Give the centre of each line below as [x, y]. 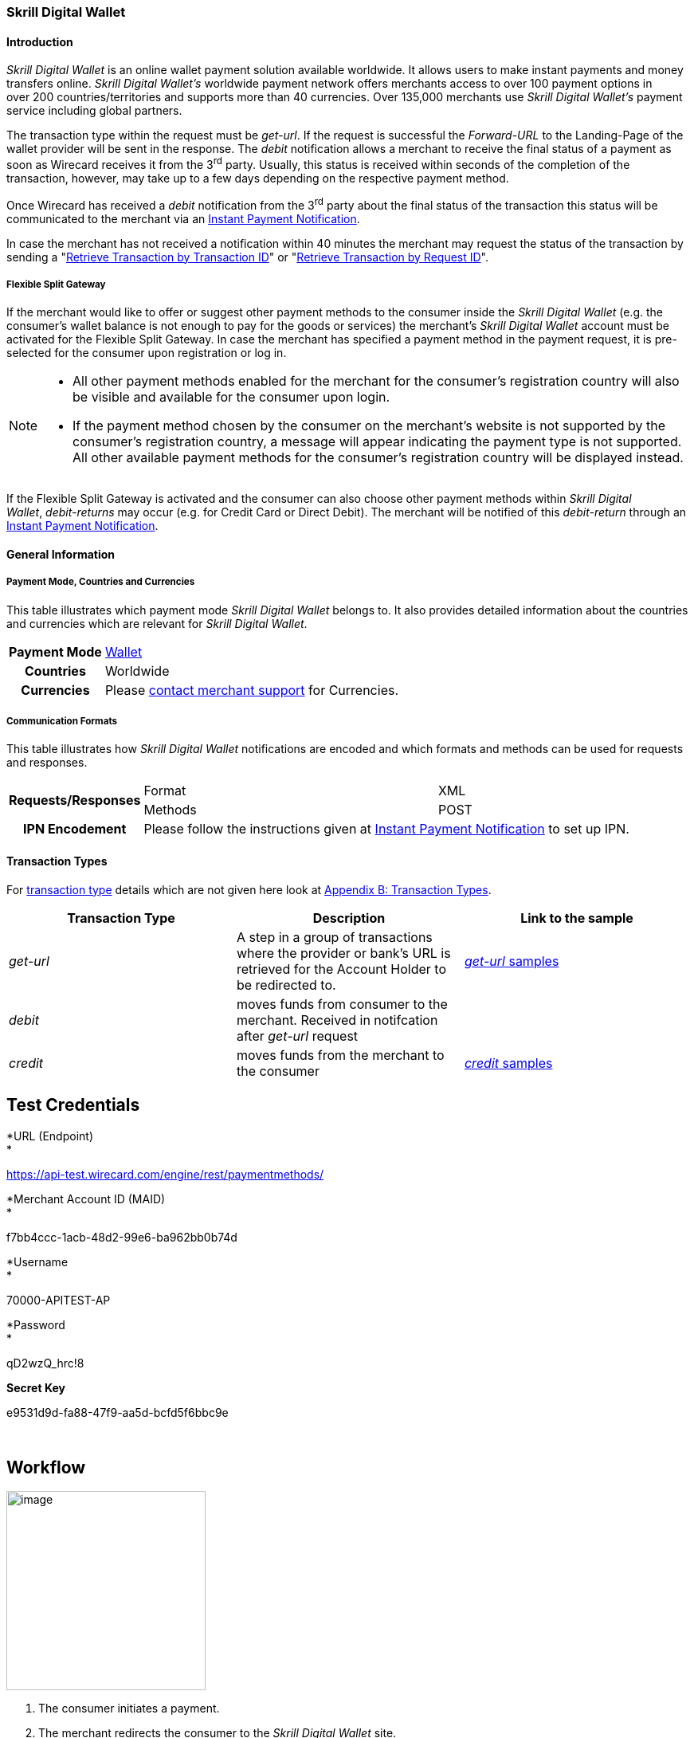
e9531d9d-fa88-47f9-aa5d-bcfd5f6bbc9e [118, 1412]
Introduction [40, 41]
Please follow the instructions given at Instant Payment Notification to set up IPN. [386, 829]
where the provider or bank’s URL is [343, 953]
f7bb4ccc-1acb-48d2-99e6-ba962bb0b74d [122, 1237]
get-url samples [512, 961]
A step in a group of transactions [334, 937]
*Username [37, 1261]
